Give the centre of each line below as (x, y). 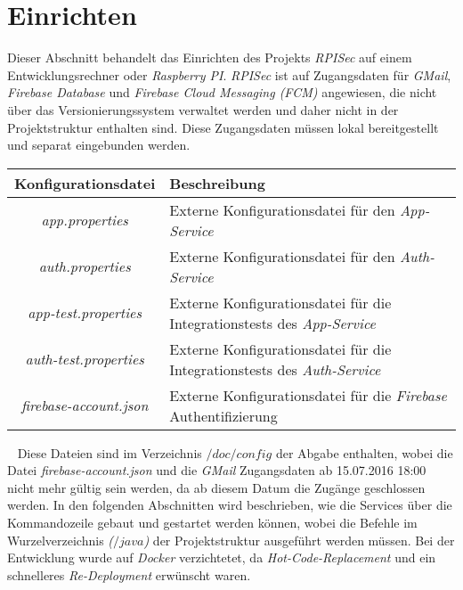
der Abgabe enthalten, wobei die (364, 452)
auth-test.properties (85, 359)
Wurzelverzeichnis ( (61, 540)
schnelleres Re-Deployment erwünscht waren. (129, 574)
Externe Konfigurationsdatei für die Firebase (308, 395)
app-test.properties (85, 313)
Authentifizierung (223, 415)
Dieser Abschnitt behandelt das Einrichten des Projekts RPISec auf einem (210, 57)
